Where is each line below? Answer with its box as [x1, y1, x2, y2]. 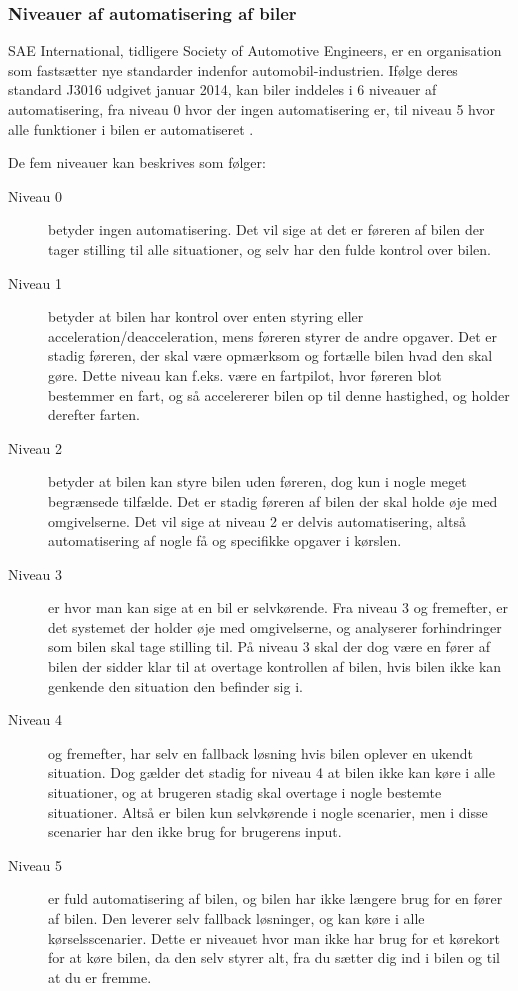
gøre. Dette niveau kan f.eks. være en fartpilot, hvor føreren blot [48, 364, 442, 385]
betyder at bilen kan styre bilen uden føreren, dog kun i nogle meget [48, 471, 467, 492]
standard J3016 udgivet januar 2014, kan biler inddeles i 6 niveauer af [8, 79, 437, 100]
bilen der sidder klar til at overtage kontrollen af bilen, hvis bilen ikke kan [48, 656, 502, 677]
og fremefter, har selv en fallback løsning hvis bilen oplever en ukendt [48, 742, 474, 763]
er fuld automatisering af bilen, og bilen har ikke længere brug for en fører [48, 888, 503, 909]
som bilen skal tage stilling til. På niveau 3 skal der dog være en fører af [48, 636, 491, 657]
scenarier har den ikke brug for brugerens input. [48, 821, 342, 842]
